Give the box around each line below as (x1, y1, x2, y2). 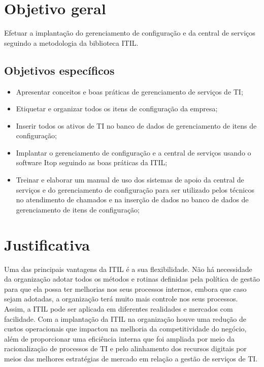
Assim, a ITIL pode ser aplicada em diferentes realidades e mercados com (4, 303, 233, 314)
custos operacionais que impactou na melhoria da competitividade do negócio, (4, 323, 247, 334)
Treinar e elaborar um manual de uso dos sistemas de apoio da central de (16, 174, 244, 185)
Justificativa (4, 234, 90, 255)
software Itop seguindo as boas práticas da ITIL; (16, 157, 168, 168)
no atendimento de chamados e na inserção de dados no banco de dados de (16, 194, 249, 205)
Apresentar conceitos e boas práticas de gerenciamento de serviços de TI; (16, 86, 243, 97)
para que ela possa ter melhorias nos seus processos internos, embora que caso (4, 283, 247, 294)
